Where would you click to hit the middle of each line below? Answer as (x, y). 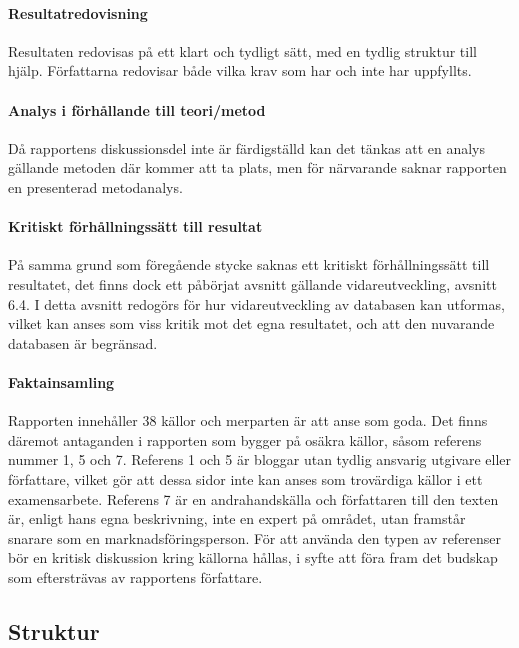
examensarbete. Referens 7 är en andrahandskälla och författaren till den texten (253, 498)
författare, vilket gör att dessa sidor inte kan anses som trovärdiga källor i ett (245, 478)
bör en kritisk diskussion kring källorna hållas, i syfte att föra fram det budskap (253, 557)
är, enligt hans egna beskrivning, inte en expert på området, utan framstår (237, 518)
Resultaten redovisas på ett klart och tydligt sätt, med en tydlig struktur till (242, 50)
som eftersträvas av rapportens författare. (135, 576)
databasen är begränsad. (83, 342)
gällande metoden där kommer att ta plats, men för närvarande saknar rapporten (257, 167)
